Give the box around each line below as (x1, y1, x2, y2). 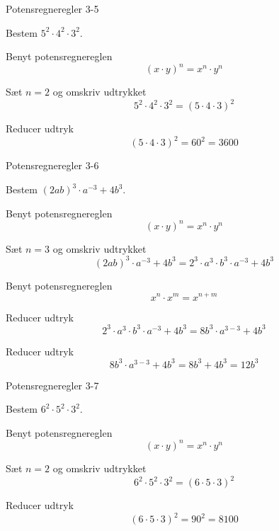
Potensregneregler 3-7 (6, 377, 99, 392)
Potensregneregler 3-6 (6, 158, 99, 173)
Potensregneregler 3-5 (6, 1, 99, 16)
